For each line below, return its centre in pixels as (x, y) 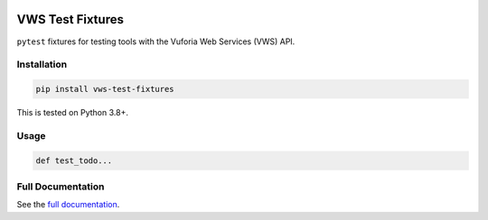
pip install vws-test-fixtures (105, 89)
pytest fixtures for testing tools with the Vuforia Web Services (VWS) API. (156, 41)
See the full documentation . (68, 205)
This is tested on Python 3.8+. (72, 113)
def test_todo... (74, 160)
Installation (42, 65)
